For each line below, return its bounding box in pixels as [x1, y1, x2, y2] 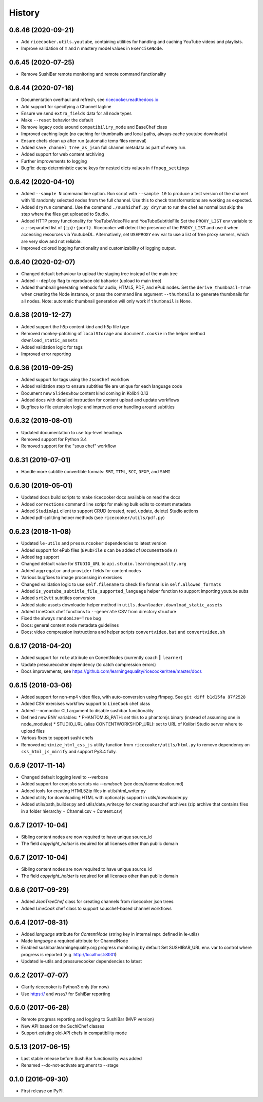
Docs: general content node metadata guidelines [21, 622, 119, 628]
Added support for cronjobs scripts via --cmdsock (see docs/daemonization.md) [21, 781, 184, 787]
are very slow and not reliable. [21, 238, 82, 244]
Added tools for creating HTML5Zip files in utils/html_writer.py [21, 788, 146, 794]
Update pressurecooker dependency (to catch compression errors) [21, 661, 156, 667]
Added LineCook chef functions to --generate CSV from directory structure [21, 609, 176, 615]
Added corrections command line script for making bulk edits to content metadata [21, 501, 191, 507]
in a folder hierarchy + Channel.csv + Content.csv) [21, 808, 123, 814]
